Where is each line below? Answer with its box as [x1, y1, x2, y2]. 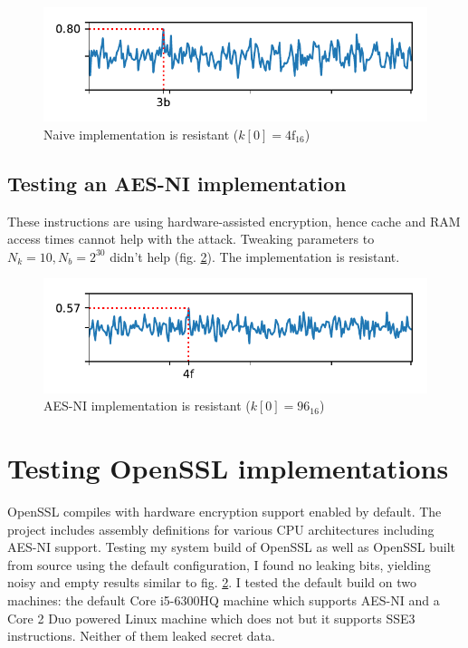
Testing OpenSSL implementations [7, 450, 449, 487]
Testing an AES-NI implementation [7, 169, 347, 197]
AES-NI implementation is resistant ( [43, 396, 251, 415]
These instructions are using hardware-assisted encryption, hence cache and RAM [7, 211, 461, 230]
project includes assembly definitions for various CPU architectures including [7, 519, 435, 538]
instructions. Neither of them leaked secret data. [7, 626, 275, 645]
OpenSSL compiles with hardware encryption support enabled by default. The [7, 502, 442, 521]
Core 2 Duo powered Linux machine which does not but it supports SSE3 [7, 608, 415, 627]
